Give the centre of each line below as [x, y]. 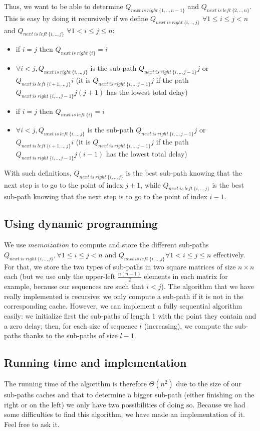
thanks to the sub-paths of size [70, 335]
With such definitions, [38, 172]
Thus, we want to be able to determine [64, 6]
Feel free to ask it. [32, 424]
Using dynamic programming [81, 224]
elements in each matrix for [186, 276]
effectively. [229, 254]
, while [151, 184]
